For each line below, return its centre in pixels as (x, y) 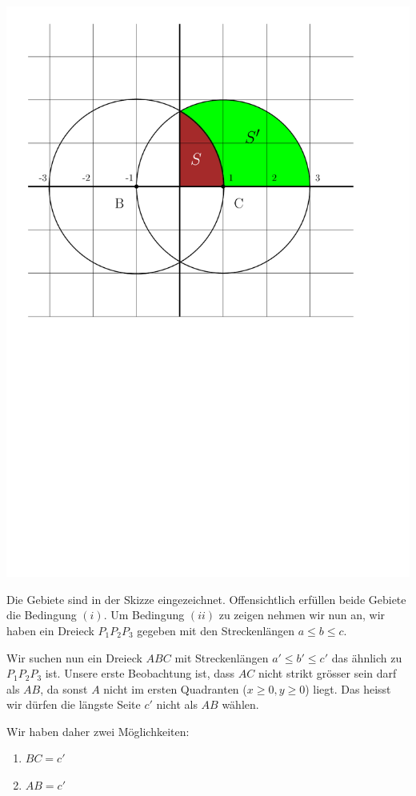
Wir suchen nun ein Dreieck (74, 657)
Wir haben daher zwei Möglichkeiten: (98, 731)
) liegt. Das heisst (348, 688)
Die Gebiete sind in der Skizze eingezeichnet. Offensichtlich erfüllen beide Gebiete (206, 599)
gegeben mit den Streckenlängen (216, 630)
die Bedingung (42, 615)
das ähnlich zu (367, 657)
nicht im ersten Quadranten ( (175, 688)
